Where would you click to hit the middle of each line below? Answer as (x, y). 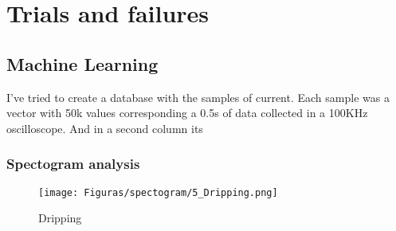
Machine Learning (82, 63)
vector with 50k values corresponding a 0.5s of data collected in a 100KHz (187, 113)
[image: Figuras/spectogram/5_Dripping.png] (158, 192)
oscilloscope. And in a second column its (105, 128)
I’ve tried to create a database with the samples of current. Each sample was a (198, 97)
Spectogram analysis (73, 164)
